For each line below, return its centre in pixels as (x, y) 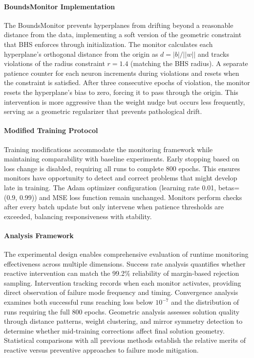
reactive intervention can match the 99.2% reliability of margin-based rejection (122, 273)
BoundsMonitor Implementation (60, 6)
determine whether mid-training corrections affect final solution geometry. (114, 330)
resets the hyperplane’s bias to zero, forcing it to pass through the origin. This (121, 92)
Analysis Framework (39, 235)
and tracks (213, 54)
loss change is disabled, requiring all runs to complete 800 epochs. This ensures (122, 168)
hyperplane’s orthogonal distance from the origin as (81, 54)
